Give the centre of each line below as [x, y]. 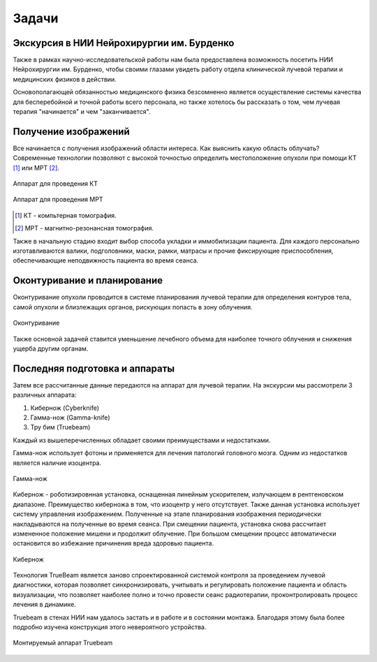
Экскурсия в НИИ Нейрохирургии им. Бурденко [124, 43]
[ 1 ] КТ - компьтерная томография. [66, 215]
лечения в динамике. [44, 605]
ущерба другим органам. [51, 348]
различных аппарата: [45, 395]
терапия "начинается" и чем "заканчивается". [82, 112]
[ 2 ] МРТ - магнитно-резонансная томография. [84, 228]
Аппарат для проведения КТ [55, 184]
